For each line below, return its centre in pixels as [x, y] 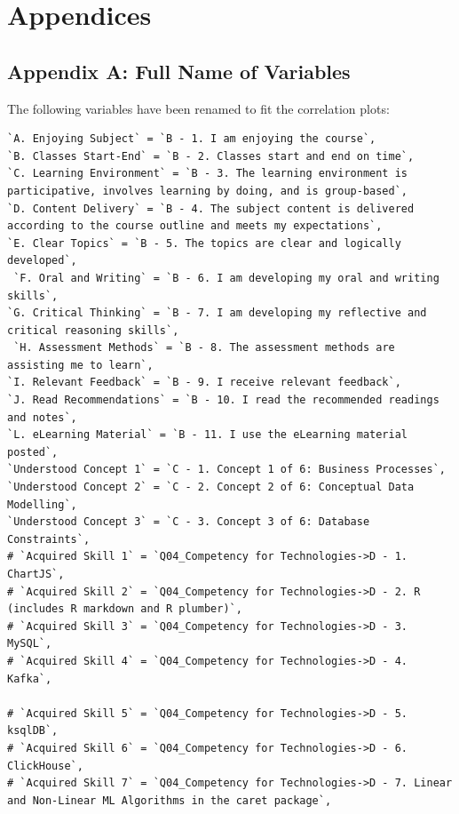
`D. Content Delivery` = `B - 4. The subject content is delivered [211, 208]
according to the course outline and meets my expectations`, [195, 226]
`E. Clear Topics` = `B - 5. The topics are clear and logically [204, 243]
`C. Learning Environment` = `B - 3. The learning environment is [208, 174]
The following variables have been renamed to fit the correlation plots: [198, 108]
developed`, [42, 261]
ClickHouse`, [45, 766]
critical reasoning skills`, [93, 330]
